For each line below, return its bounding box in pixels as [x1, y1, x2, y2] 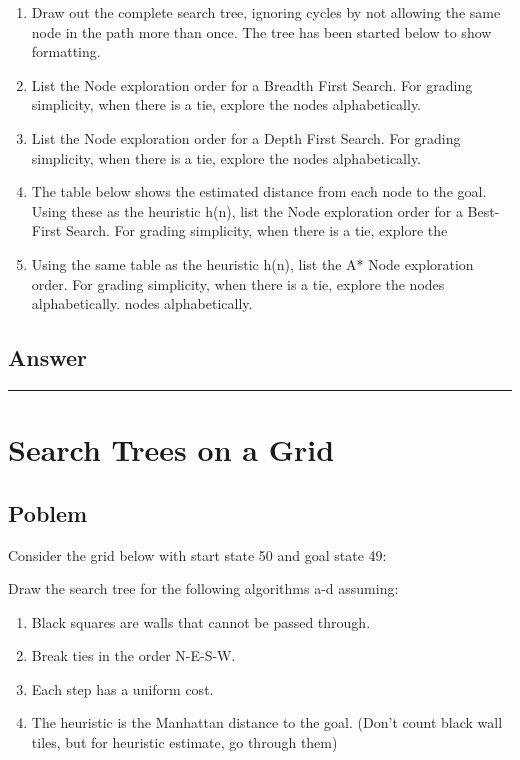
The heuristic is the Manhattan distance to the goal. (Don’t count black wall [31, 712, 503, 733]
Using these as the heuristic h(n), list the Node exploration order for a [31, 200, 463, 221]
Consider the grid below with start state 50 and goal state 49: [8, 544, 387, 565]
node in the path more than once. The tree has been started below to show [31, 21, 492, 42]
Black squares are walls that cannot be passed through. [31, 611, 371, 632]
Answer [8, 342, 88, 373]
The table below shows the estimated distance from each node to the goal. [31, 181, 487, 202]
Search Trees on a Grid [8, 429, 335, 470]
